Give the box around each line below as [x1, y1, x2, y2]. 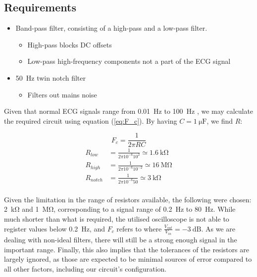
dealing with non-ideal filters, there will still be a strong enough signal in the [4, 234, 237, 244]
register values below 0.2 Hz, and [4, 223, 105, 233]
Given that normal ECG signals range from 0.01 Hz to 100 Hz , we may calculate [4, 106, 254, 116]
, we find [206, 115, 233, 126]
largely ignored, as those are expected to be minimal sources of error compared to [4, 254, 252, 264]
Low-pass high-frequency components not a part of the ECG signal [27, 56, 231, 66]
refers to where [116, 223, 162, 233]
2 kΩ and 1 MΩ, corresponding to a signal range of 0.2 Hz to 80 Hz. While [4, 204, 236, 214]
